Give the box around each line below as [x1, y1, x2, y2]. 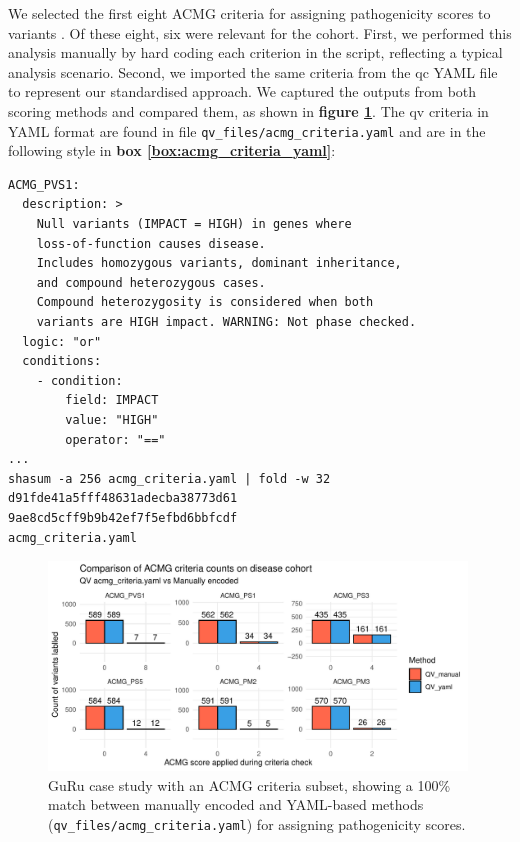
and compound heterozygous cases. [36, 275, 266, 290]
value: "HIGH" [65, 412, 159, 427]
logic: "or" [22, 334, 102, 349]
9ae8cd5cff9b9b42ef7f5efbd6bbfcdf [8, 510, 238, 525]
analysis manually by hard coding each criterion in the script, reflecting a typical [8, 42, 503, 63]
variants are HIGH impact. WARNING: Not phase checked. [36, 314, 417, 329]
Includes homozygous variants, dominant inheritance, [36, 256, 402, 271]
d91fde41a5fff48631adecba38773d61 [8, 491, 238, 506]
